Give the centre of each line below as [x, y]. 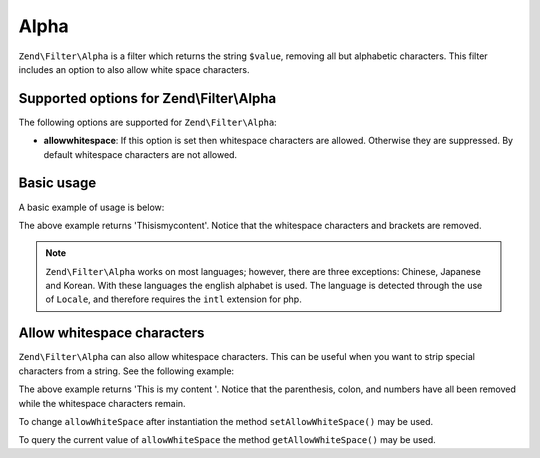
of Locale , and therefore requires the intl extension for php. [173, 299]
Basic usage [57, 183]
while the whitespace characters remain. [102, 403]
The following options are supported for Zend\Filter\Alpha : [147, 122]
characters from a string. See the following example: [126, 371]
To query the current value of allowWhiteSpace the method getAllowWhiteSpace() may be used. [227, 440]
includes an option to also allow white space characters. [134, 69]
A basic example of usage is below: [91, 207]
